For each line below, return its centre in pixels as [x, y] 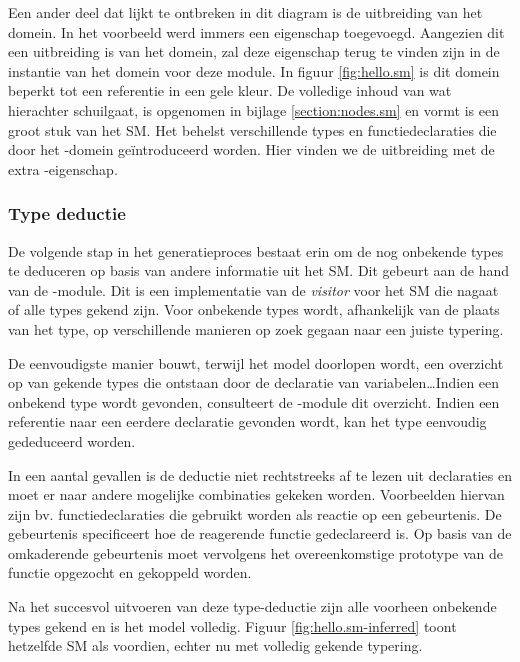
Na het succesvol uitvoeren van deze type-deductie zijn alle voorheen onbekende [252, 606]
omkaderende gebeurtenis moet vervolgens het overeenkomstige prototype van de [256, 552]
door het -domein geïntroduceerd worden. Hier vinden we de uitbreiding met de [251, 149]
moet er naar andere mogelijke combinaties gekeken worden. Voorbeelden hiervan [256, 494]
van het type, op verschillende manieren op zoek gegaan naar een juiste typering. [256, 328]
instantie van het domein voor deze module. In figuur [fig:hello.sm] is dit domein [254, 70]
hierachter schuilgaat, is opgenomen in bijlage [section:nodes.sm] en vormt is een [253, 109]
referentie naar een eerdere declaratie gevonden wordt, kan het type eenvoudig [247, 421]
